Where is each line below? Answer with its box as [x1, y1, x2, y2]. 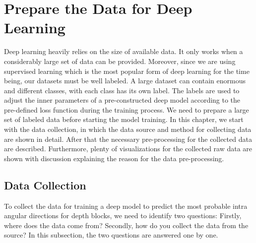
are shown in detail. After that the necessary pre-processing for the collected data [4, 133, 252, 144]
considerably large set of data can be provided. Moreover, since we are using [4, 56, 236, 66]
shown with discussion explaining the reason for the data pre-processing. [4, 153, 224, 163]
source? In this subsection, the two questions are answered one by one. [4, 230, 218, 240]
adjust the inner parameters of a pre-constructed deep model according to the [4, 95, 241, 105]
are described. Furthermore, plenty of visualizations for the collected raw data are [4, 143, 253, 154]
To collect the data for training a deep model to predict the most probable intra [4, 200, 248, 211]
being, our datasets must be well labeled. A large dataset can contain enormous [4, 75, 246, 86]
